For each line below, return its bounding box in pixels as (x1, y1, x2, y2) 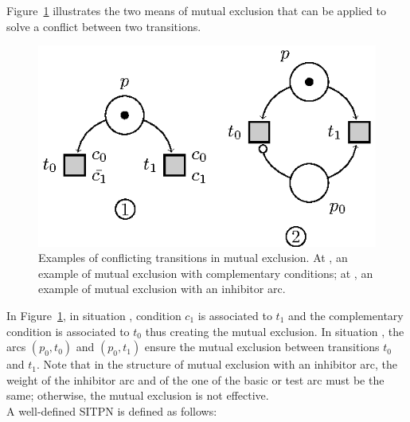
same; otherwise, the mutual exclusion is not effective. (6, 387, 269, 404)
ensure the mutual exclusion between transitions (144, 338, 380, 355)
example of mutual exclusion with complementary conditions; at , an (38, 264, 373, 281)
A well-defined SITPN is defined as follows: (6, 402, 217, 419)
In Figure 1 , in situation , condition (6, 307, 182, 324)
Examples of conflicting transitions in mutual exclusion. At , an (38, 249, 348, 266)
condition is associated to (6, 322, 130, 339)
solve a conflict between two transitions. (6, 18, 201, 34)
